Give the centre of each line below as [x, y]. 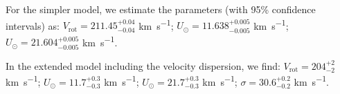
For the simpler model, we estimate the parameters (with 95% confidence [161, 9]
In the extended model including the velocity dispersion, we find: [143, 65]
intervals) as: [33, 25]
